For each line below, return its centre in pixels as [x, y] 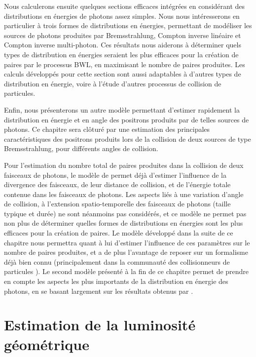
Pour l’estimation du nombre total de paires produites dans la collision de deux [124, 165]
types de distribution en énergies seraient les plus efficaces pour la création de [121, 54]
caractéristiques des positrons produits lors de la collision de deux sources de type [128, 139]
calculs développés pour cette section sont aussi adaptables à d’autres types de [123, 74]
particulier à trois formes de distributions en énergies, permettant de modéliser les [128, 25]
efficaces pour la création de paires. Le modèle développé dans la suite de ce [119, 233]
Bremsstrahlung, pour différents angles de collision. [81, 148]
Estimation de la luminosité [100, 325]
